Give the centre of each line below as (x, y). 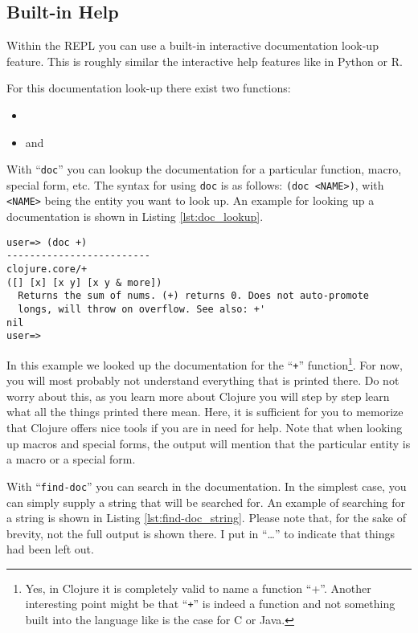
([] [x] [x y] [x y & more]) (84, 282)
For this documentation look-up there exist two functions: (149, 88)
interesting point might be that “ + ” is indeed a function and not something (210, 604)
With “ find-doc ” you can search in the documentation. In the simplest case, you (207, 486)
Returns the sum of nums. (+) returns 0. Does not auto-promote (194, 296)
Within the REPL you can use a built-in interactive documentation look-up (193, 45)
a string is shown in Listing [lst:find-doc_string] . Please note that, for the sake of (206, 518)
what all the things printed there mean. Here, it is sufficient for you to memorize (205, 412)
